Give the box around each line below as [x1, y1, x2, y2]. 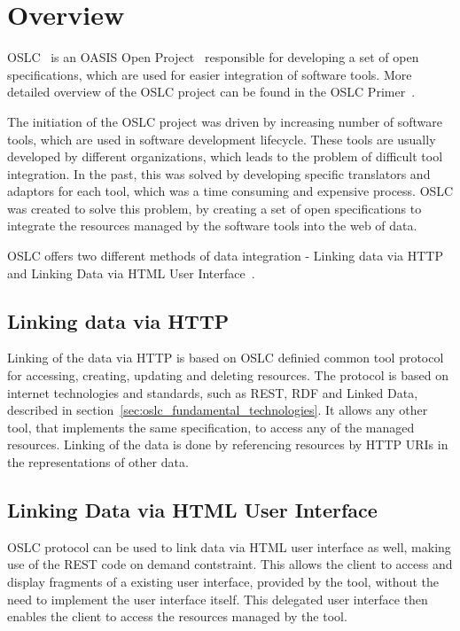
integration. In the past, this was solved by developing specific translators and [7, 164, 431, 183]
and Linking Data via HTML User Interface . [7, 263, 255, 282]
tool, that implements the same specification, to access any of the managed [7, 417, 415, 436]
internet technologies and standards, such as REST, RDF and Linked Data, [7, 383, 418, 401]
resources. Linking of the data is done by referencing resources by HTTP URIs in [7, 435, 448, 454]
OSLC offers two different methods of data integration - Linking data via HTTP [7, 246, 444, 265]
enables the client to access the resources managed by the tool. [7, 607, 347, 626]
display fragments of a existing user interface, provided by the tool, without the [7, 573, 439, 590]
